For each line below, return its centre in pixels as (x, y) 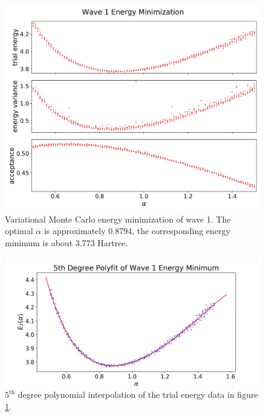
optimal (19, 231)
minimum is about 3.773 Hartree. (66, 242)
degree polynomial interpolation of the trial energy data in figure (138, 394)
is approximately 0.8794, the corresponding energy (137, 231)
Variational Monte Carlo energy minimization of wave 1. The (118, 219)
